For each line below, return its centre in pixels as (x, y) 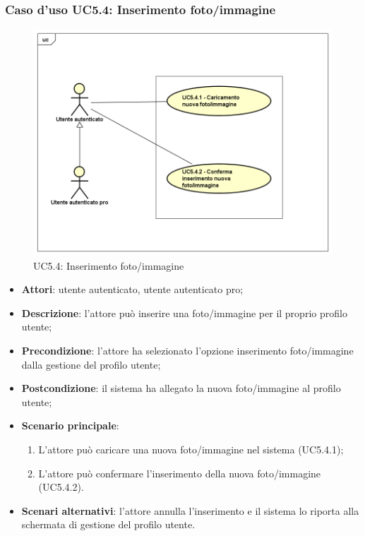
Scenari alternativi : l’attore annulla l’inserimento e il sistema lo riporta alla (190, 510)
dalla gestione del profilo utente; (91, 364)
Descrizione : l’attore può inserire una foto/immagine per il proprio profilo (184, 312)
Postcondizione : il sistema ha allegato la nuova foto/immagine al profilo (181, 388)
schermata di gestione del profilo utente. (108, 524)
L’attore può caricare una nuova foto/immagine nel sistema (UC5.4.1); (191, 449)
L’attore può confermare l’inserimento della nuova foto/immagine (180, 473)
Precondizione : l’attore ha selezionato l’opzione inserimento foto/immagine (187, 351)
